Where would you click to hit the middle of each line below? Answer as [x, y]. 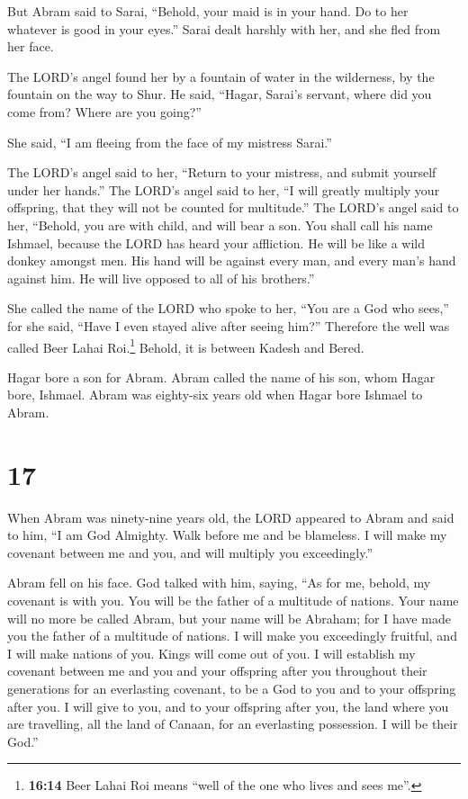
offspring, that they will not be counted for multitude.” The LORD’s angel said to [233, 207]
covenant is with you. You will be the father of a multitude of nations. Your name [233, 601]
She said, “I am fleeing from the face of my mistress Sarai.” [170, 142]
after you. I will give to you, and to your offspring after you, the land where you [228, 706]
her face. [31, 46]
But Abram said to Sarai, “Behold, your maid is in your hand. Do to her [208, 11]
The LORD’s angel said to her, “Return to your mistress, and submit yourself [222, 172]
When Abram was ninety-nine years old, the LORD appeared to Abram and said [231, 517]
